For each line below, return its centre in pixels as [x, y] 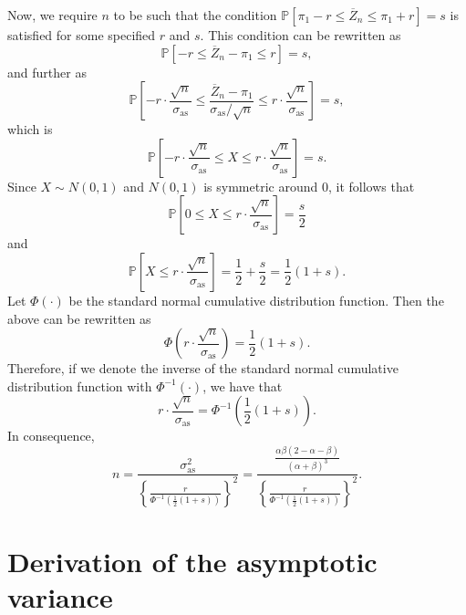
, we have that [243, 386]
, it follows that [371, 186]
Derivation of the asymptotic [192, 561]
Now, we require [52, 15]
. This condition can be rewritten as [300, 35]
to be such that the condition [195, 15]
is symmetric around [261, 186]
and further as [47, 72]
